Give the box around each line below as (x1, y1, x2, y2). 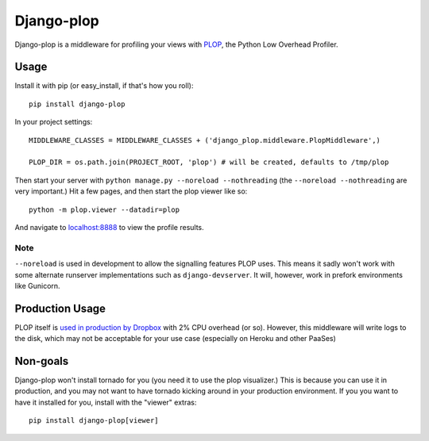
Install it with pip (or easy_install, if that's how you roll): (14, 81, 194, 90)
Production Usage (14, 301, 106, 315)
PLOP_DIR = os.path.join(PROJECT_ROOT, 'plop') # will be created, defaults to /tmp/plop (29, 158, 389, 167)
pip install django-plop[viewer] (29, 416, 159, 425)
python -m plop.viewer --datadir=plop (29, 205, 180, 214)
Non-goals (14, 355, 69, 368)
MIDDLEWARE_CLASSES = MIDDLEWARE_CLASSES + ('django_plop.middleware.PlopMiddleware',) (29, 136, 381, 144)
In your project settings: (14, 117, 93, 127)
